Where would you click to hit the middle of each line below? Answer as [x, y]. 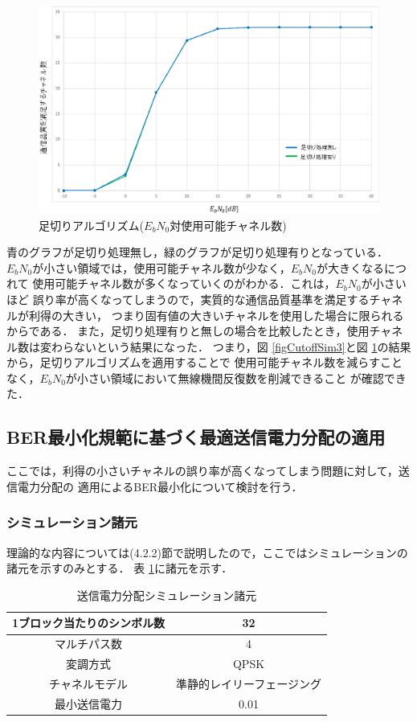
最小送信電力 [89, 703]
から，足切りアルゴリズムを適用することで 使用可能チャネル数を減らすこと [204, 362]
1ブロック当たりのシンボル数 [89, 623]
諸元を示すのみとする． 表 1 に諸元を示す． [120, 568]
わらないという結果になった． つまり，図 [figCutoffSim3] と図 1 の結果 [231, 346]
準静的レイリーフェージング [249, 683]
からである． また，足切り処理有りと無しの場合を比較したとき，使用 [188, 331]
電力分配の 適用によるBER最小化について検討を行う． [160, 486]
